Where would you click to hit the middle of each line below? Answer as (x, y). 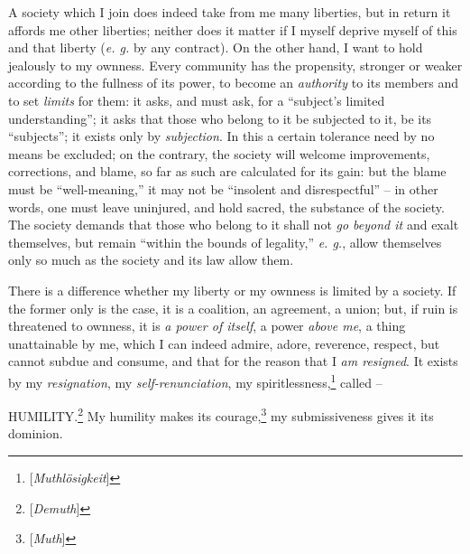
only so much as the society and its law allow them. (151, 260)
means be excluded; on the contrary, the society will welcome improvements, (219, 153)
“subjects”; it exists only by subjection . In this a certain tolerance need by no (221, 136)
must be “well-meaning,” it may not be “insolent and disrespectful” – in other (223, 188)
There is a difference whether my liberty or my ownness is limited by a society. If (232, 290)
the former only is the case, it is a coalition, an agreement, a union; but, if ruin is (233, 308)
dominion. (36, 433)
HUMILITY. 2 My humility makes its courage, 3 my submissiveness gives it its (221, 414)
